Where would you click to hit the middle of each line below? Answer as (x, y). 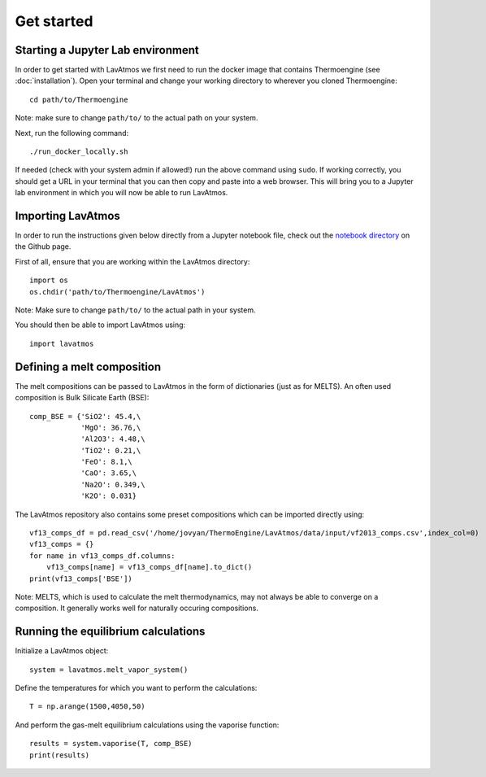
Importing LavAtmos (68, 216)
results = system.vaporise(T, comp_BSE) (111, 744)
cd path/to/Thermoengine (79, 99)
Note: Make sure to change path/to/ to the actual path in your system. (135, 310)
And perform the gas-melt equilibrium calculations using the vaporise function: (147, 725)
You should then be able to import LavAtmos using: (100, 325)
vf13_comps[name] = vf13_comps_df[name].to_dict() (149, 567)
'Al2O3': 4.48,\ (113, 439)
